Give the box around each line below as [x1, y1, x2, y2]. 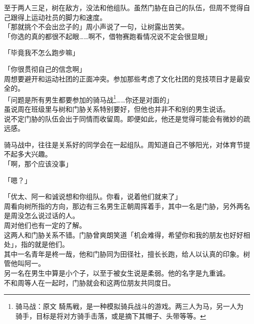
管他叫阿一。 [4, 258, 45, 268]
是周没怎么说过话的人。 [4, 210, 79, 221]
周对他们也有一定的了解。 [4, 220, 86, 230]
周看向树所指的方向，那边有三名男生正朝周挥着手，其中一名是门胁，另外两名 [4, 201, 250, 211]
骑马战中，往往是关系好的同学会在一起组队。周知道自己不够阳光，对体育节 [4, 139, 243, 149]
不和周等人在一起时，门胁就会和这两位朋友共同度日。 [4, 277, 175, 287]
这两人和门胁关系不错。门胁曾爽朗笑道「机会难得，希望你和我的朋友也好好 [4, 229, 243, 240]
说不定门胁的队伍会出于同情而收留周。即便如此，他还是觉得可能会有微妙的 [4, 113, 243, 123]
